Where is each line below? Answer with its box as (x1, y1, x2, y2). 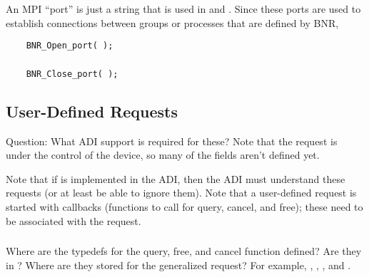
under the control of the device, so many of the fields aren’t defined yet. (6, 147, 320, 162)
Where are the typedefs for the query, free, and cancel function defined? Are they (6, 244, 362, 258)
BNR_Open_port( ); (26, 41, 113, 51)
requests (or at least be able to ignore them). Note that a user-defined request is (6, 185, 357, 200)
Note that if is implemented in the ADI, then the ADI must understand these (6, 171, 345, 186)
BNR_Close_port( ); (26, 68, 118, 79)
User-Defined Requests (6, 100, 178, 122)
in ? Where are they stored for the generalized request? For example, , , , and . (6, 257, 351, 272)
